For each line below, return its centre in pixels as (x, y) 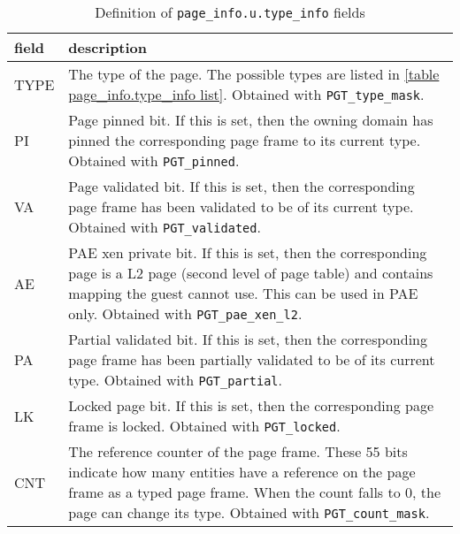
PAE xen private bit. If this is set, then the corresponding (248, 252)
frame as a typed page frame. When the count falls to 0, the (255, 492)
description (108, 47)
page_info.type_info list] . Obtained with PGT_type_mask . (246, 94)
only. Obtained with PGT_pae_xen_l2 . (185, 313)
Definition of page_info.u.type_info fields (230, 12)
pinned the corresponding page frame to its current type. (245, 140)
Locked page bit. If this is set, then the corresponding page (251, 405)
